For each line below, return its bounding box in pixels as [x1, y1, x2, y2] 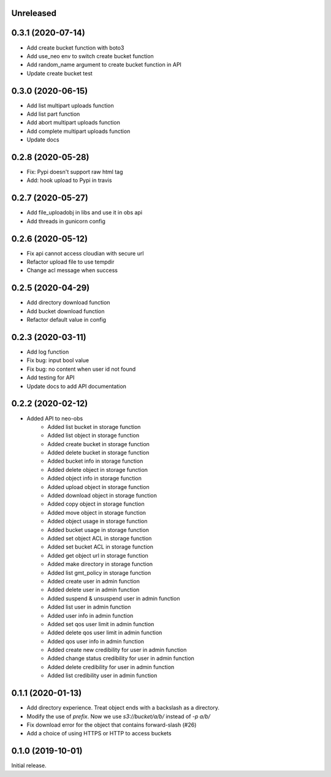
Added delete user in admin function [47, 586, 140, 594]
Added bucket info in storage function [47, 457, 143, 465]
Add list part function [26, 110, 80, 118]
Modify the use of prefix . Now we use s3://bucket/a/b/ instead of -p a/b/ [26, 713, 211, 720]
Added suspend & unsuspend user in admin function [47, 594, 180, 602]
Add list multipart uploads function [26, 102, 115, 109]
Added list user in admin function [47, 604, 131, 611]
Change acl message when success [26, 267, 118, 274]
